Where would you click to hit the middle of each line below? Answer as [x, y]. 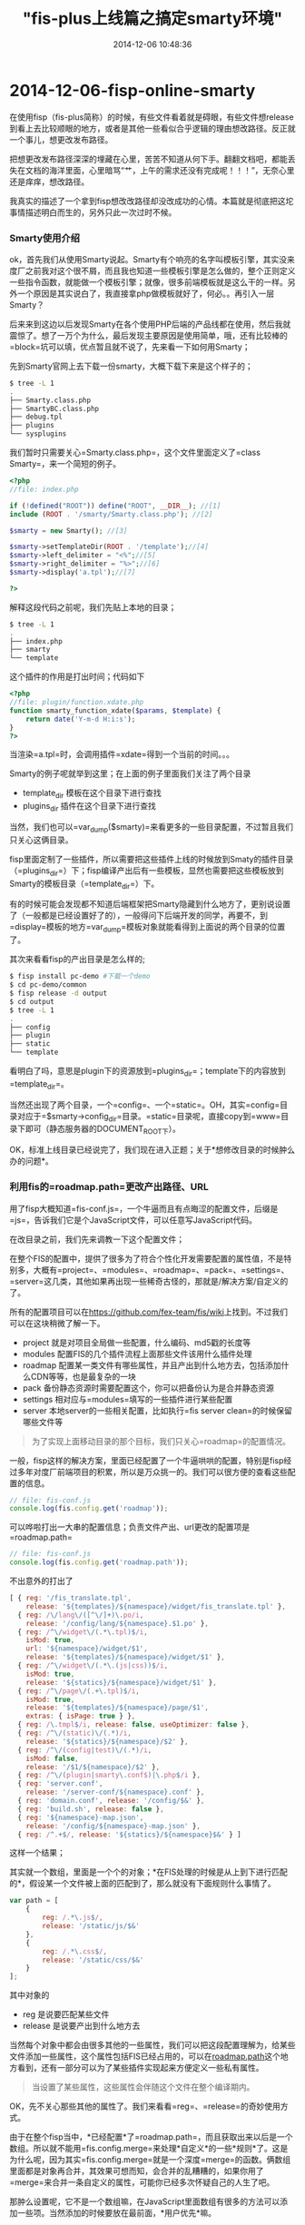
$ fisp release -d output [58, 994]
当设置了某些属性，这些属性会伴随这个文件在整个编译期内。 [143, 2087]
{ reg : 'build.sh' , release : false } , [91, 1809]
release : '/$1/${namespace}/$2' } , [93, 1767]
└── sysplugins [38, 434]
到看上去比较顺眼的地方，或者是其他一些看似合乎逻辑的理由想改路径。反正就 [152, 128]
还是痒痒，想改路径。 [49, 182]
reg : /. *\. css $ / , [74, 1951]
